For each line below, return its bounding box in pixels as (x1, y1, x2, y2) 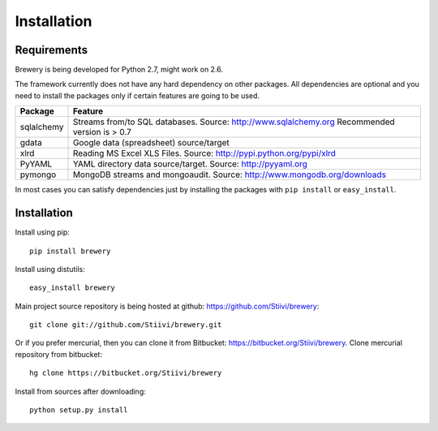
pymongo (19, 169, 57, 180)
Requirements (15, 43, 88, 57)
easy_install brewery (29, 283, 115, 292)
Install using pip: (15, 227, 71, 237)
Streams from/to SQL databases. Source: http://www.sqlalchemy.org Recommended (72, 116, 395, 127)
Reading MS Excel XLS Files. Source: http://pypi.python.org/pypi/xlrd (72, 148, 337, 159)
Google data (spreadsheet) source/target (72, 137, 230, 149)
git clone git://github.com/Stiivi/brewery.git (29, 321, 222, 330)
